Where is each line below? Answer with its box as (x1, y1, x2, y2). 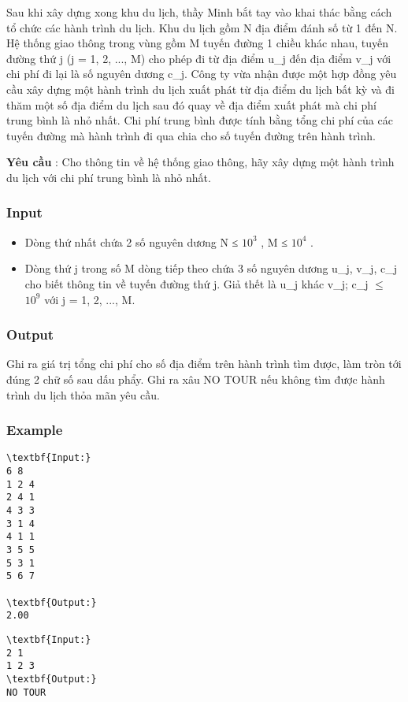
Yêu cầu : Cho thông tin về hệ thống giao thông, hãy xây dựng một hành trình (6, 154, 395, 170)
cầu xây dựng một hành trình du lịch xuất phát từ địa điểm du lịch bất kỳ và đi (6, 80, 395, 97)
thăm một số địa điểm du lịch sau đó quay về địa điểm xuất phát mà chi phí (6, 96, 376, 113)
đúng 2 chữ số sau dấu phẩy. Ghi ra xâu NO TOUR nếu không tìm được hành (6, 370, 385, 387)
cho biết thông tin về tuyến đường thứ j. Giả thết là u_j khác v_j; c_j (24, 275, 369, 292)
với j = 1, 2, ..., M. (44, 291, 135, 307)
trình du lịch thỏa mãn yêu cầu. (6, 386, 160, 403)
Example (6, 420, 63, 440)
